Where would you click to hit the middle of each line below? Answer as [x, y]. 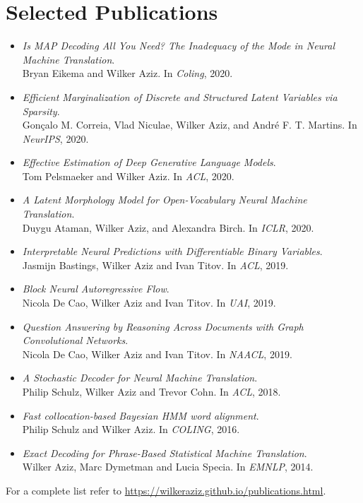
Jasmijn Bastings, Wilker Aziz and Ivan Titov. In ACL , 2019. [155, 265]
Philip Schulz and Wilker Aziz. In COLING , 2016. [131, 429]
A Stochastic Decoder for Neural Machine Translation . [140, 378]
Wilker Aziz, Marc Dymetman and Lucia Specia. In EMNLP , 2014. [168, 467]
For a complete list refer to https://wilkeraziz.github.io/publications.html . [166, 490]
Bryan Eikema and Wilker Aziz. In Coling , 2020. [127, 73]
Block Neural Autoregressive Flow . [96, 289]
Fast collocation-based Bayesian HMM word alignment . [141, 415]
